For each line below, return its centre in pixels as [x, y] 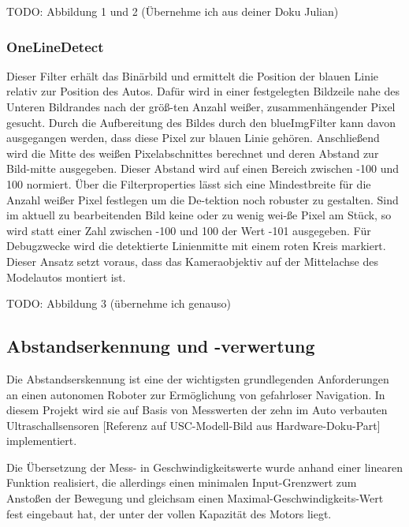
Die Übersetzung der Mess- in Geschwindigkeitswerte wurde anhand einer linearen [204, 467]
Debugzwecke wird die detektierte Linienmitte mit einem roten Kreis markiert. [196, 246]
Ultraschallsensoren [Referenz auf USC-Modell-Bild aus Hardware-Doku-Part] [193, 425]
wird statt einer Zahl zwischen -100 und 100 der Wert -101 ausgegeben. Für [189, 230]
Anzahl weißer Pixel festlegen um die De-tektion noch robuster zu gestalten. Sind [203, 199]
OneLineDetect [55, 46]
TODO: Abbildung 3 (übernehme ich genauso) [119, 303]
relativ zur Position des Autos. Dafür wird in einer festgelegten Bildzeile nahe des [203, 91]
